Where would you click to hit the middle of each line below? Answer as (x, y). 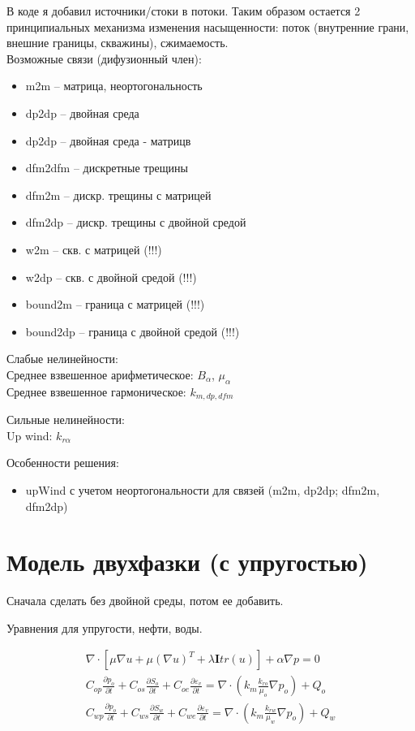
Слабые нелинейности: (62, 359)
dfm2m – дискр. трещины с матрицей (118, 195)
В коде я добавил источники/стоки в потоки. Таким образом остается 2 (184, 11)
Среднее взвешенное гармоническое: (96, 391)
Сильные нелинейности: (66, 420)
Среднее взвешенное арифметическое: (100, 374)
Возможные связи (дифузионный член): (104, 58)
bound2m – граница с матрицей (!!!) (115, 304)
